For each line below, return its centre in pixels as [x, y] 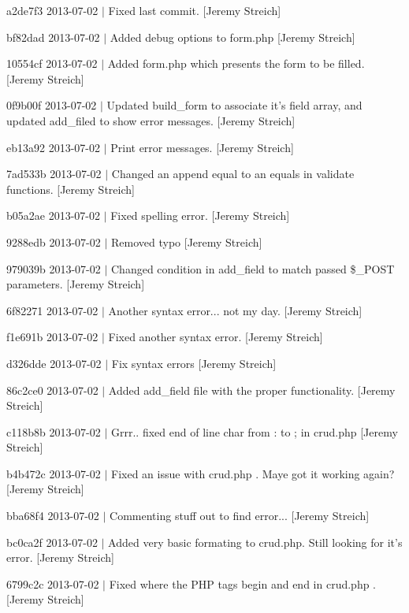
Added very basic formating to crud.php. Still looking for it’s [255, 542]
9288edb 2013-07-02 [54, 241]
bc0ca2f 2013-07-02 [52, 542]
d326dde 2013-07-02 [54, 363]
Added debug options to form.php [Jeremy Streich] [232, 37]
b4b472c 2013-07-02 [54, 473]
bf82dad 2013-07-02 [53, 37]
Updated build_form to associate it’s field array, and [234, 105]
